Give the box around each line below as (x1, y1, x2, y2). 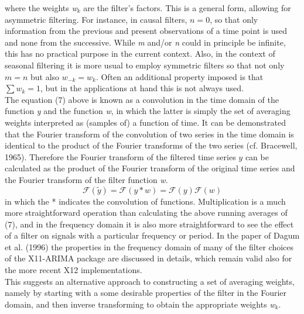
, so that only (210, 13, 258, 25)
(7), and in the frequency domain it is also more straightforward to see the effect (5, 218, 294, 230)
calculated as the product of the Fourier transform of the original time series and (5, 162, 295, 174)
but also (30, 70, 60, 82)
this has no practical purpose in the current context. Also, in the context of (5, 47, 275, 60)
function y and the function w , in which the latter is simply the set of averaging (5, 105, 291, 117)
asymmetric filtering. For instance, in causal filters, (5, 13, 187, 25)
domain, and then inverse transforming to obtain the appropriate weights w (5, 298, 275, 310)
